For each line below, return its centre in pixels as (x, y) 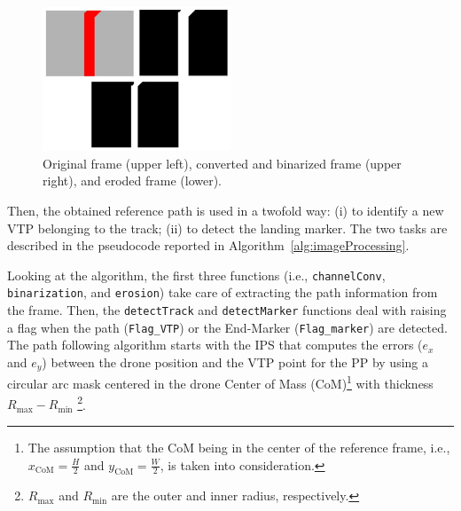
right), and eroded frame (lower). (133, 181)
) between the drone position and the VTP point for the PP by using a (235, 362)
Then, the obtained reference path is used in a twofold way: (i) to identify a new (226, 211)
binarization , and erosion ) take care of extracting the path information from (223, 292)
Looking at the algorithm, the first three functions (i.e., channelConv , (196, 275)
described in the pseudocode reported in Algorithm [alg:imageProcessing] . (208, 245)
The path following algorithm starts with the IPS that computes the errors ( (215, 345)
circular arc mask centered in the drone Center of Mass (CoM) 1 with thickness (220, 382)
